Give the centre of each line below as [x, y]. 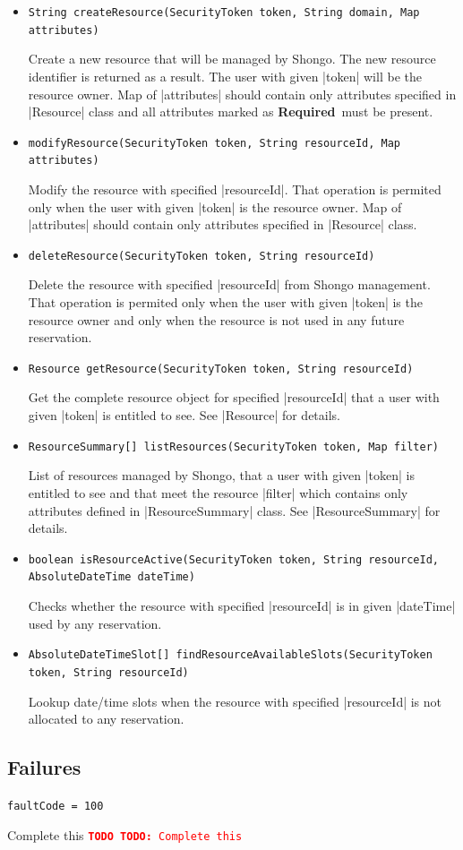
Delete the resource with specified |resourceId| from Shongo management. [229, 284]
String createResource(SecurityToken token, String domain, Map [224, 13]
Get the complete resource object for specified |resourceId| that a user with [234, 397]
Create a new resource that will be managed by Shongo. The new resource [232, 59]
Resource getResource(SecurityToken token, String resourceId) [221, 369]
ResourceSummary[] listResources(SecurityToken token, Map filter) [233, 446]
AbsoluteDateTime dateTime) [111, 577]
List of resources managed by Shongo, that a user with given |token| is [221, 475]
